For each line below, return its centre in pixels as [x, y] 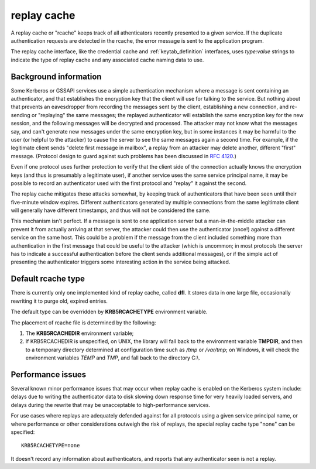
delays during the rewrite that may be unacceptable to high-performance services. [111, 405]
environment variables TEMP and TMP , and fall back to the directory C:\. [113, 358]
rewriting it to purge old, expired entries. [59, 301]
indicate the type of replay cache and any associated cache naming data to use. [107, 60]
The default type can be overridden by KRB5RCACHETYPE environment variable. [109, 312]
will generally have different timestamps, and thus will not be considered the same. [111, 210]
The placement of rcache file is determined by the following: [83, 323]
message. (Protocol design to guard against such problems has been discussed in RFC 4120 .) [123, 156]
